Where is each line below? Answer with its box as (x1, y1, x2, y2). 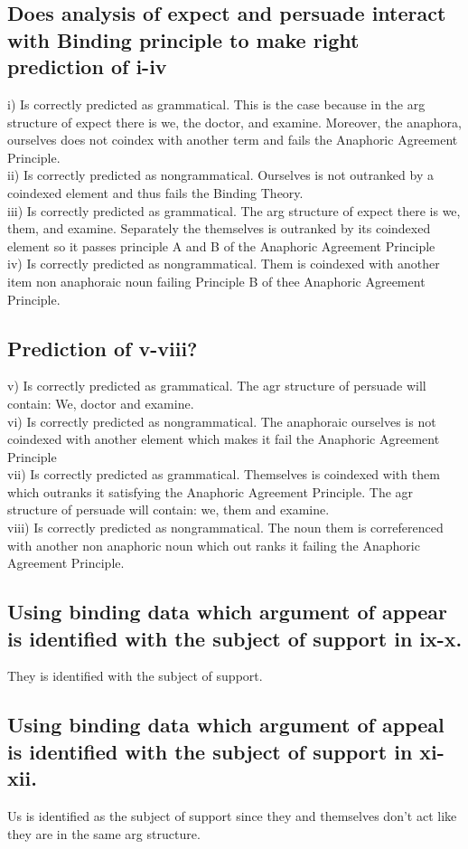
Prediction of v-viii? (7, 334, 198, 362)
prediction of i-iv (7, 52, 167, 80)
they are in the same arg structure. (7, 824, 201, 843)
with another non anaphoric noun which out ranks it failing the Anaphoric (7, 535, 420, 554)
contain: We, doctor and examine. (7, 393, 194, 412)
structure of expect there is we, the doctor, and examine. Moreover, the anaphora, (7, 112, 462, 131)
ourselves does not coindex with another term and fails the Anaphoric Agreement (7, 130, 458, 149)
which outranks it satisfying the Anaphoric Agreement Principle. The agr (7, 482, 414, 501)
